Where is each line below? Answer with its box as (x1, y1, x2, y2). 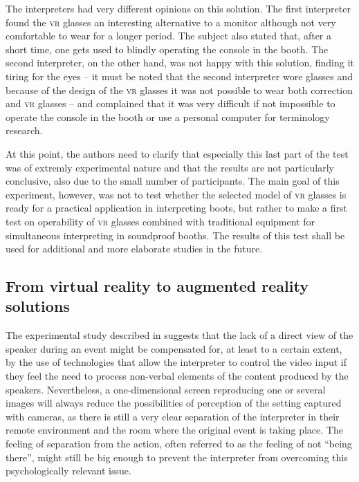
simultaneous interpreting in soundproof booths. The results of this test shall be (6, 228, 345, 242)
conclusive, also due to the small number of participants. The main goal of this (6, 174, 340, 188)
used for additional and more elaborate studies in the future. (6, 241, 263, 256)
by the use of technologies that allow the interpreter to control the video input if (6, 355, 347, 369)
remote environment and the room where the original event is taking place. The (6, 423, 343, 437)
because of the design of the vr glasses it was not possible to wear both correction (6, 82, 353, 97)
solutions (6, 295, 70, 317)
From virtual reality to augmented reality (6, 275, 309, 297)
